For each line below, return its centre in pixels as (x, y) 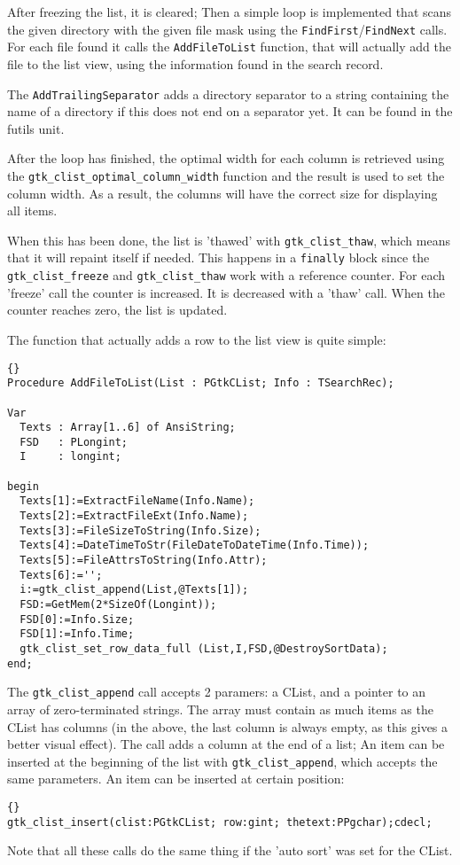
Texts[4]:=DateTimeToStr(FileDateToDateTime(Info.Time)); (195, 545)
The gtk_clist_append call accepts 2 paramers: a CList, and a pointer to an (217, 692)
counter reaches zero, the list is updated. (117, 310)
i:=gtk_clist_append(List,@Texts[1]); (134, 590)
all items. (32, 210)
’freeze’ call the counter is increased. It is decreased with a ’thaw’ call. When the (226, 292)
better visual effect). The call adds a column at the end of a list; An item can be (226, 744)
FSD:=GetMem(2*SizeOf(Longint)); (118, 605)
